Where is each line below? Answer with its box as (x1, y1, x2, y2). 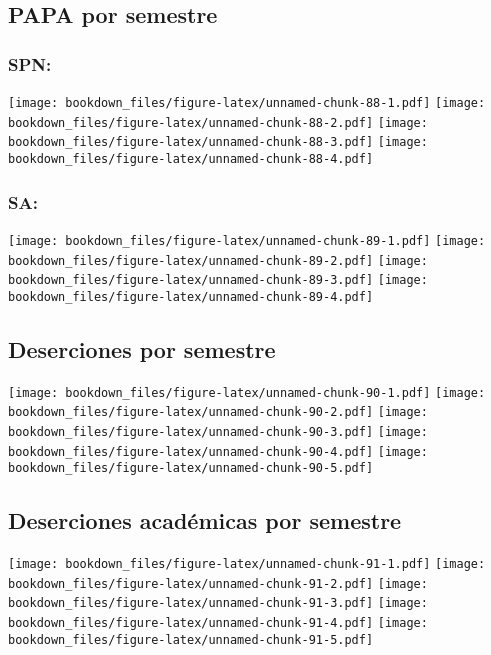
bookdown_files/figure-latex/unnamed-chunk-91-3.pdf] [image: (8, 596, 428, 611)
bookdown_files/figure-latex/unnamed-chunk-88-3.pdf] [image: (8, 135, 428, 150)
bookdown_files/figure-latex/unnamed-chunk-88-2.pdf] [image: (8, 115, 428, 130)
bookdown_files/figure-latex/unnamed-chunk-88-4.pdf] (8, 151, 374, 166)
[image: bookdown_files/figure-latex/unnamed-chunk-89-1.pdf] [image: (8, 233, 486, 248)
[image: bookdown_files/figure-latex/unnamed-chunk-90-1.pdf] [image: (8, 385, 486, 400)
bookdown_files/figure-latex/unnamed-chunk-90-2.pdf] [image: (8, 405, 428, 420)
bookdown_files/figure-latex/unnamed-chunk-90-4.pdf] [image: (8, 444, 428, 459)
